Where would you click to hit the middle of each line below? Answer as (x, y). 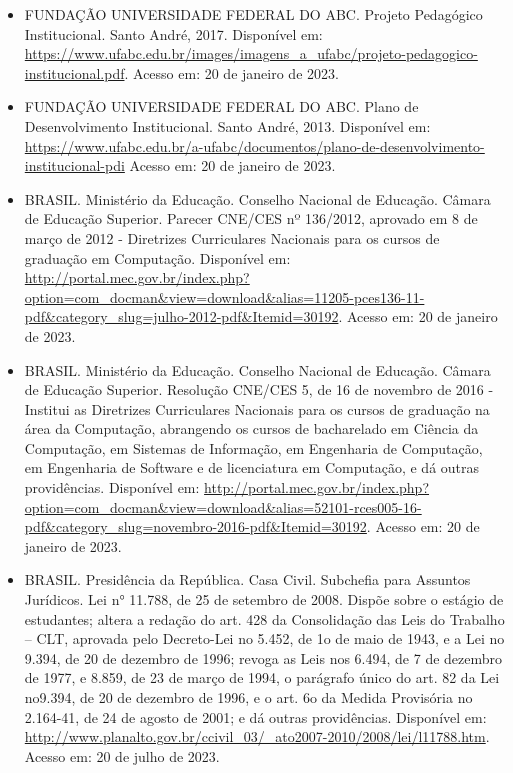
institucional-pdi (74, 165)
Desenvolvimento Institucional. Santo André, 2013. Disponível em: (227, 125)
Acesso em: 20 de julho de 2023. (122, 755)
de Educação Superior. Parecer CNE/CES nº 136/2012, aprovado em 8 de (251, 218)
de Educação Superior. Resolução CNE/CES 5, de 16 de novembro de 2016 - (259, 389)
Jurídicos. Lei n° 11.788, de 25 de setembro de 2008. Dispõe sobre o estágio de (264, 599)
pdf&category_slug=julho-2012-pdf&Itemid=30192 (181, 316)
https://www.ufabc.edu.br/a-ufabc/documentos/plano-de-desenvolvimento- (254, 145)
